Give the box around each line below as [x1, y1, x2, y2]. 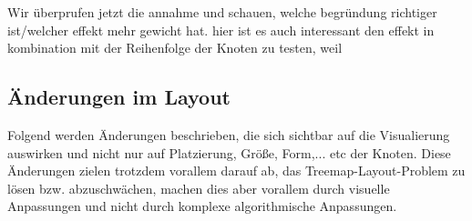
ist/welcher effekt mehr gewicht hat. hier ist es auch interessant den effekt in [7, 20, 435, 39]
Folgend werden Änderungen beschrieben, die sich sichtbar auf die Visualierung [7, 125, 450, 144]
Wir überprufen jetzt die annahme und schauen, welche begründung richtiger [7, 3, 437, 21]
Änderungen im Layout [7, 83, 231, 111]
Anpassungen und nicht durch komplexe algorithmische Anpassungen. [7, 196, 397, 216]
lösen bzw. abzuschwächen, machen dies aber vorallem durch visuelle [7, 178, 390, 197]
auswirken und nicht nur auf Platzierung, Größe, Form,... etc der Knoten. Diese [7, 143, 451, 162]
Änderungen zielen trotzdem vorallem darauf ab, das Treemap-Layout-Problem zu [7, 161, 466, 180]
